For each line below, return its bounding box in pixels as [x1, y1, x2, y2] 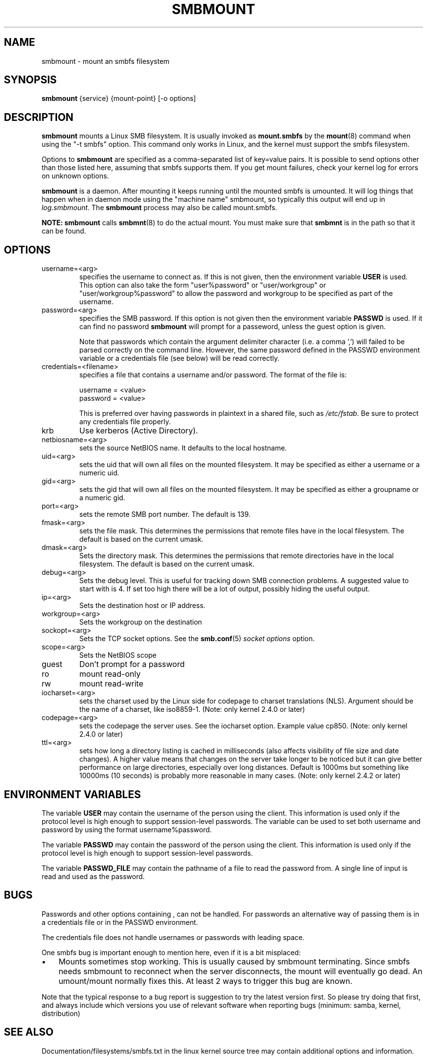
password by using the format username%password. [41, 825, 212, 834]
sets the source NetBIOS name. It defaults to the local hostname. [79, 444, 287, 452]
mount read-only [79, 669, 141, 679]
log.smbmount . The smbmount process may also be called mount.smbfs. [41, 203, 277, 212]
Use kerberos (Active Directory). [79, 426, 198, 436]
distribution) [41, 1009, 80, 1018]
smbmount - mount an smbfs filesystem [41, 57, 170, 65]
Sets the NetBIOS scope [79, 651, 157, 660]
